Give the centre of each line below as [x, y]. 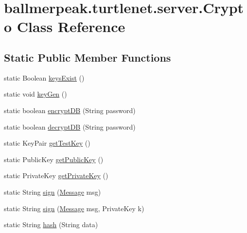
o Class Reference [65, 26]
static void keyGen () [35, 94]
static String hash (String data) [51, 225]
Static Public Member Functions [88, 57]
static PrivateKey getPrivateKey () [56, 175]
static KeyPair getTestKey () [47, 143]
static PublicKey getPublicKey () [54, 159]
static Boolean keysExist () [44, 77]
